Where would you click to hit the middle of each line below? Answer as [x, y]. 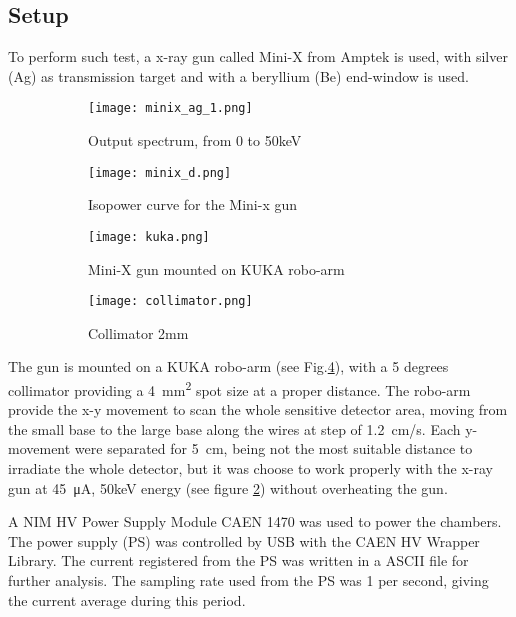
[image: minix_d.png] [160, 172]
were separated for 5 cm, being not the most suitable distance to [273, 448]
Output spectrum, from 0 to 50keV [195, 140]
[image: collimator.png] [170, 301]
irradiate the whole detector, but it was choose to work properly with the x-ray [250, 468]
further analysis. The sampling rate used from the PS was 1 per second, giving [248, 579]
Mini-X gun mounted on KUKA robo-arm [216, 268]
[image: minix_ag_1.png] [170, 108]
